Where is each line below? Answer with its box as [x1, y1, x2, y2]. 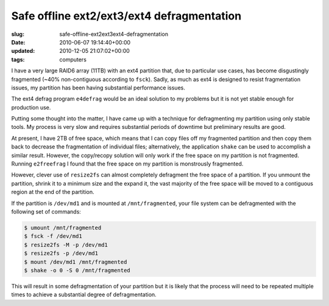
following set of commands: [11, 207, 82, 215]
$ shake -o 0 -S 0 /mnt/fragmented [24, 266, 130, 274]
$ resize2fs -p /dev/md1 [24, 250, 99, 257]
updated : [11, 47, 35, 55]
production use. [11, 103, 51, 111]
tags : [11, 55, 25, 63]
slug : [11, 30, 24, 38]
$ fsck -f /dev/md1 [24, 233, 82, 240]
